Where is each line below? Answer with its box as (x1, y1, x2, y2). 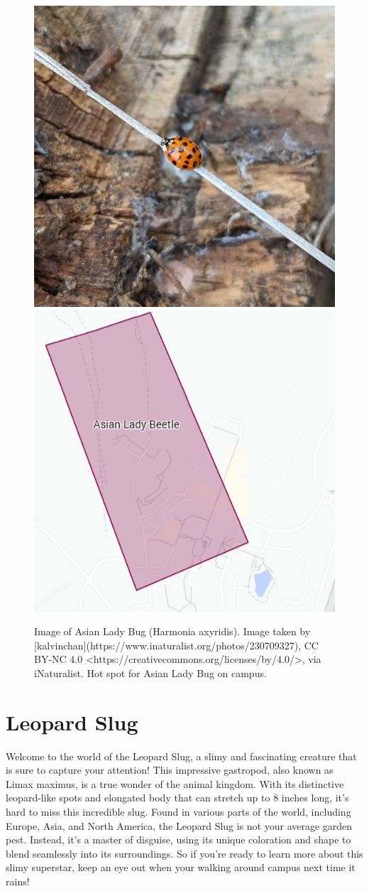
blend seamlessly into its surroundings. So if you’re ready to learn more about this (6, 846, 363, 860)
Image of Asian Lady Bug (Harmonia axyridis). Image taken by (34, 624, 311, 639)
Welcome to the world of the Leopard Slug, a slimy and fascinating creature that (6, 748, 357, 763)
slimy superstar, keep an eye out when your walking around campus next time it (6, 860, 356, 875)
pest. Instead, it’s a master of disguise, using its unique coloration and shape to (6, 832, 351, 847)
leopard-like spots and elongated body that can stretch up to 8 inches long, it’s (6, 790, 349, 805)
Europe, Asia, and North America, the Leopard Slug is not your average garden (6, 818, 353, 833)
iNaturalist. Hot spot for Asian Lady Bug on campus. (34, 665, 267, 680)
